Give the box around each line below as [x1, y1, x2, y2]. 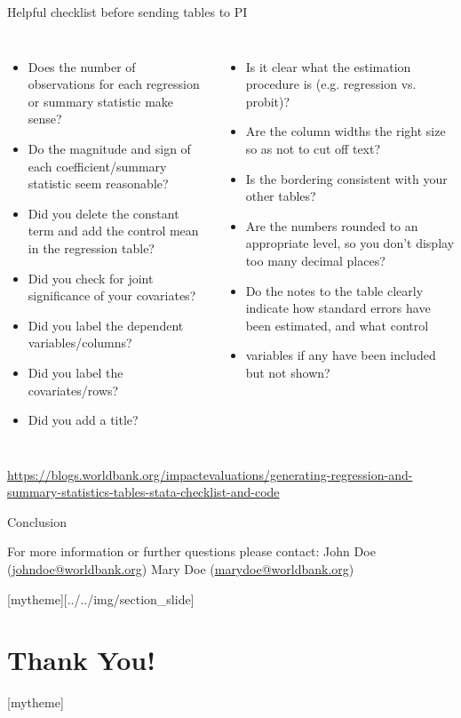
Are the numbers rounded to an [245, 216, 418, 235]
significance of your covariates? [28, 286, 196, 305]
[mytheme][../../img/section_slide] [7, 589, 195, 608]
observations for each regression [28, 75, 200, 93]
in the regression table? [28, 238, 155, 257]
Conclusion [7, 512, 67, 531]
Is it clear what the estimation [245, 57, 411, 76]
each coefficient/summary [28, 156, 167, 175]
